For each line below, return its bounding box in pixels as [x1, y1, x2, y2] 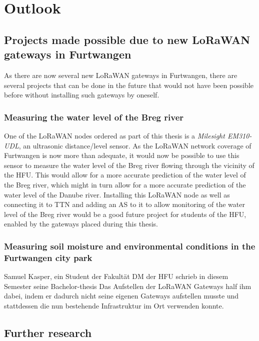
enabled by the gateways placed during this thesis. [4, 218, 158, 229]
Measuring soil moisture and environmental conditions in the [4, 239, 255, 252]
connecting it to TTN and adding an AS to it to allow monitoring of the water [4, 199, 245, 209]
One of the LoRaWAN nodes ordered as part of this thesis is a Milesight [4, 130, 225, 140]
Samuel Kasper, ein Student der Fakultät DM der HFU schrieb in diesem [4, 271, 228, 281]
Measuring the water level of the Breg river [4, 110, 184, 123]
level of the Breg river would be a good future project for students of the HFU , [4, 208, 246, 219]
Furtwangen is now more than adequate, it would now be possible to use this [4, 150, 239, 160]
